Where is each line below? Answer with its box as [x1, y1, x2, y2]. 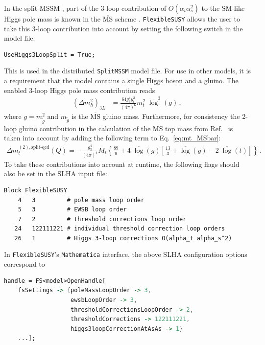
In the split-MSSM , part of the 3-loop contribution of [4, 3, 167, 13]
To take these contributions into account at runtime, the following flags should [4, 159, 240, 169]
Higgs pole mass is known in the [4, 14, 101, 23]
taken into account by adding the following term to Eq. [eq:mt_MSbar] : [4, 133, 221, 143]
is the [72, 111, 88, 121]
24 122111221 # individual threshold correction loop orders [14, 225, 225, 232]
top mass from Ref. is [165, 123, 233, 133]
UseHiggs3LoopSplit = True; [4, 51, 96, 58]
